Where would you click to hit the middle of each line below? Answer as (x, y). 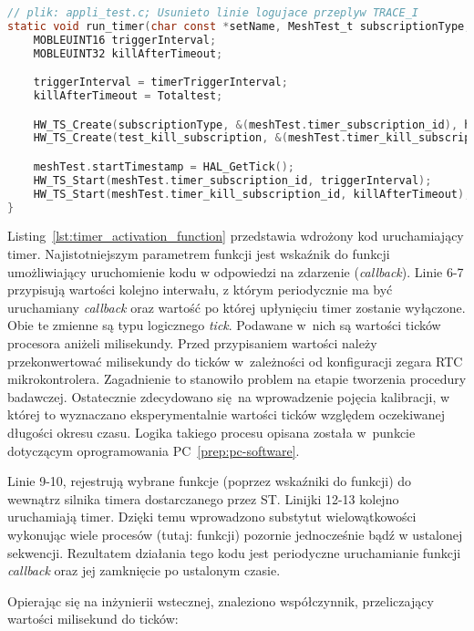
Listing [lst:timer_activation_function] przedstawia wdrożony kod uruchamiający (236, 236)
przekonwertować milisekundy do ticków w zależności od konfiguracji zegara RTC (235, 361)
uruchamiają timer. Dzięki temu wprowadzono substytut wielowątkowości (212, 517)
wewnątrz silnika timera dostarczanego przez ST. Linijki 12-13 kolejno (203, 498)
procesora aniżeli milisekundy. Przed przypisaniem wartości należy (192, 343)
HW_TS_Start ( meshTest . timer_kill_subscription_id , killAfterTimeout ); (252, 194)
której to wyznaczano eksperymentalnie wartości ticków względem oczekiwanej (227, 414)
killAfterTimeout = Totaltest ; (128, 96)
